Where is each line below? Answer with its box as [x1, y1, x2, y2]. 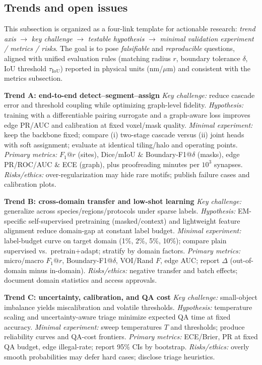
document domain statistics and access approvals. [4, 275, 157, 285]
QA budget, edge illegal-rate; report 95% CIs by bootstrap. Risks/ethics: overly [4, 341, 249, 352]
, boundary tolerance [176, 53, 240, 63]
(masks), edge [197, 149, 240, 160]
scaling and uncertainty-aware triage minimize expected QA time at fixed [4, 311, 231, 322]
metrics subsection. [4, 73, 63, 83]
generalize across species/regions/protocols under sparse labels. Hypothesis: [4, 205, 236, 216]
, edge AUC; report [160, 255, 220, 266]
